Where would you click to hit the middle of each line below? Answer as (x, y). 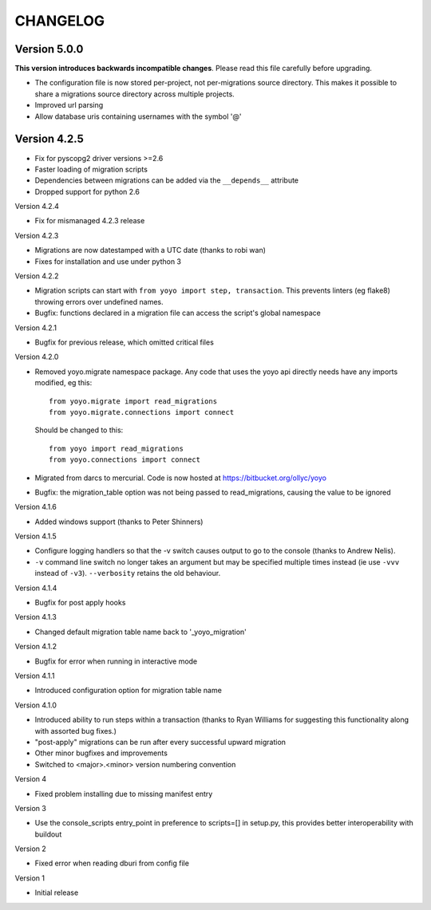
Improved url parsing (69, 105)
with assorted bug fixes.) (76, 731)
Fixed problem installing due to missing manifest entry (124, 794)
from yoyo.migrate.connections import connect (142, 412)
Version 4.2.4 (37, 207)
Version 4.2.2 (37, 276)
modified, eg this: (63, 383)
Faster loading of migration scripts (91, 169)
